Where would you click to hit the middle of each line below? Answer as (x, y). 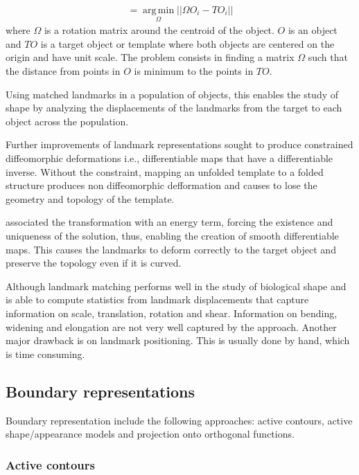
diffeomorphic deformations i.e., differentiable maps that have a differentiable (169, 158)
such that (328, 57)
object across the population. (67, 121)
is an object (313, 30)
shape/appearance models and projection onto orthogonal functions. (150, 434)
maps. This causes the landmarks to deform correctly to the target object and (171, 249)
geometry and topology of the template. (90, 198)
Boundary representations (100, 391)
